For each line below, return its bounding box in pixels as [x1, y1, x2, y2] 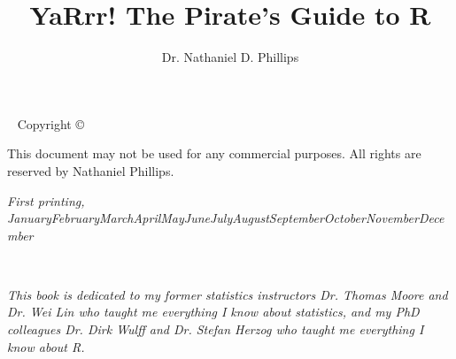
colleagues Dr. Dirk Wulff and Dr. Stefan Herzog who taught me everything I [7, 320, 424, 339]
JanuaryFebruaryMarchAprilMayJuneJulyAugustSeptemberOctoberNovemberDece [7, 209, 444, 227]
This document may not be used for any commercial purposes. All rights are [7, 144, 421, 163]
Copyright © [17, 114, 84, 133]
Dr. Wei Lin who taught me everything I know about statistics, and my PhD [7, 302, 420, 321]
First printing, [7, 191, 85, 210]
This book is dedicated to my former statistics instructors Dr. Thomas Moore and [7, 285, 448, 303]
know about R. [7, 337, 85, 355]
